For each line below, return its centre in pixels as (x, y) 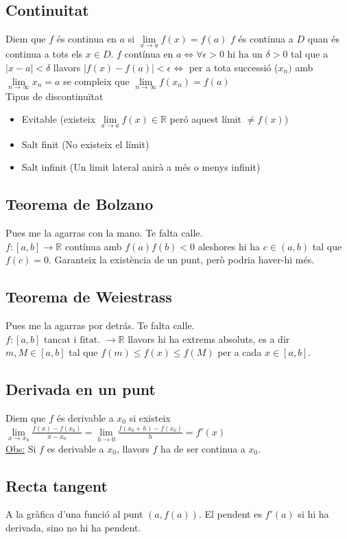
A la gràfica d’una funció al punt (74, 514)
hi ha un (245, 54)
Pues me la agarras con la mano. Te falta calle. (104, 233)
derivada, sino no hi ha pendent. (73, 527)
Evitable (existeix (59, 119)
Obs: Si (21, 448)
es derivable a (75, 448)
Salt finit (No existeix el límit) (85, 144)
